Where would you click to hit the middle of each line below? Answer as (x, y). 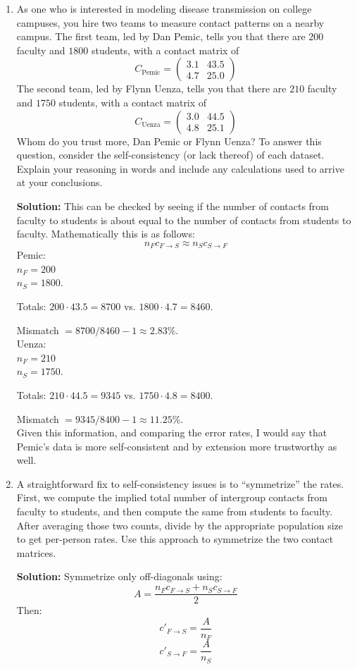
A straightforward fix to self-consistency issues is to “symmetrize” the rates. (180, 483)
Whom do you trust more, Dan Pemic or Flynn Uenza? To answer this (169, 141)
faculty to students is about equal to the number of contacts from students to (184, 220)
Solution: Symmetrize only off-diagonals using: (119, 576)
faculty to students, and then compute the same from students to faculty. (175, 511)
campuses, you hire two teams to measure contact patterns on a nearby (170, 22)
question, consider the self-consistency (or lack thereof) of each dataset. (170, 155)
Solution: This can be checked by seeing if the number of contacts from (173, 205)
